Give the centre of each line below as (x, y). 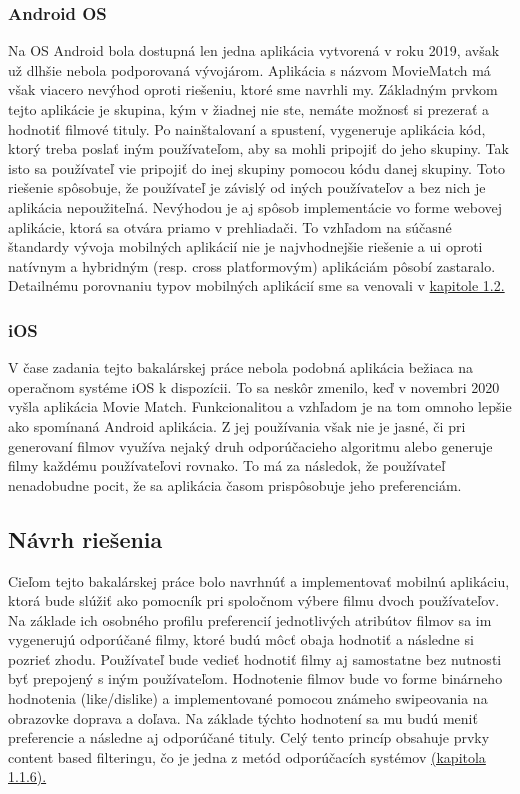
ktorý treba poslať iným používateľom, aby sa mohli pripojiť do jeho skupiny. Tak (258, 148)
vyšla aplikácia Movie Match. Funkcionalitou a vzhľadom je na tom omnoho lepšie (260, 406)
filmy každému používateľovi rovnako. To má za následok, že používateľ (227, 465)
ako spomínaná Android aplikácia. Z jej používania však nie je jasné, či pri (237, 425)
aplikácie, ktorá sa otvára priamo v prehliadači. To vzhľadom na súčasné (230, 226)
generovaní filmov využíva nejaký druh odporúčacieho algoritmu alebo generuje (250, 445)
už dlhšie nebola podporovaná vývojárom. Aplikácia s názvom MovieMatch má (249, 69)
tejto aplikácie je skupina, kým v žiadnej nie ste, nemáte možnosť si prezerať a (249, 109)
